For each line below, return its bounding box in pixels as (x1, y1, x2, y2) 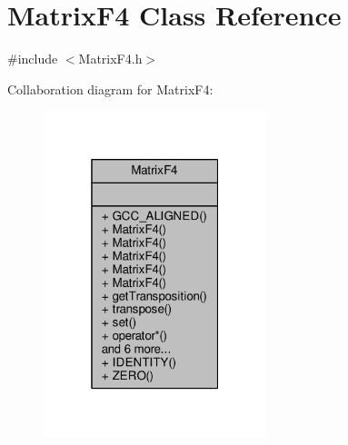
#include (7, 49, 58, 68)
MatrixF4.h (78, 49, 143, 68)
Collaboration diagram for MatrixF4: (7, 79, 214, 98)
